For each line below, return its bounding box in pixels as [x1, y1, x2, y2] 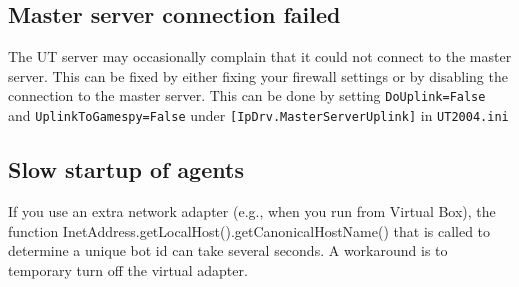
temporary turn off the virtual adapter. [8, 259, 248, 280]
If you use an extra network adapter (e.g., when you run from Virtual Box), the [8, 200, 496, 221]
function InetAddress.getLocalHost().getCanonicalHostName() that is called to [8, 220, 491, 241]
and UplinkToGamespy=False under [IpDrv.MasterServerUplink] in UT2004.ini [8, 105, 509, 126]
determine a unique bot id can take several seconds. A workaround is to [8, 240, 448, 261]
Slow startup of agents [8, 154, 244, 185]
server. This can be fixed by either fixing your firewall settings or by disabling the [8, 65, 508, 86]
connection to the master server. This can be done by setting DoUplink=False [8, 85, 486, 106]
